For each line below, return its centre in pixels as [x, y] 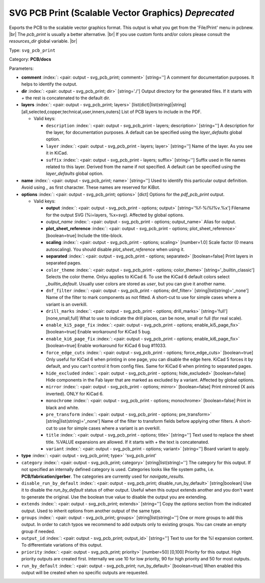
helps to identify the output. [49, 84]
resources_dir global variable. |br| [43, 41]
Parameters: [21, 68]
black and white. [63, 408]
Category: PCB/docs [30, 59]
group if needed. [38, 531]
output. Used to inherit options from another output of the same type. [92, 511]
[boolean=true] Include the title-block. [84, 235]
